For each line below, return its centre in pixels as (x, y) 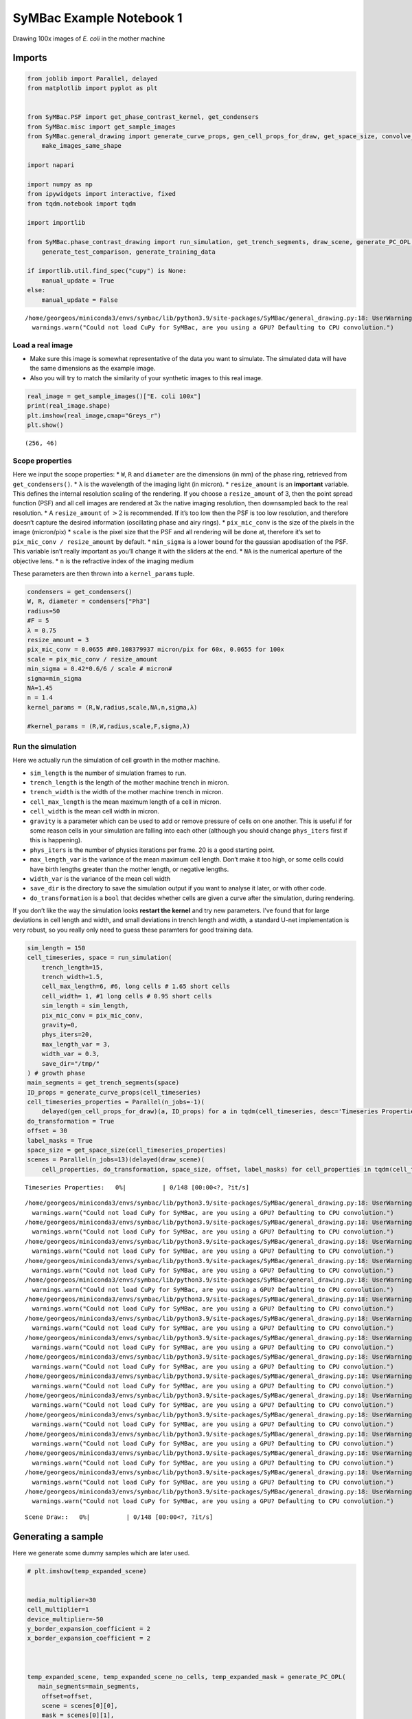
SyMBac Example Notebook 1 (98, 18)
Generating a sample (58, 1536)
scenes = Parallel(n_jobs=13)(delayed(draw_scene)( (116, 1160)
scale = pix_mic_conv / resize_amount (92, 659)
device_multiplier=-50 (65, 1619)
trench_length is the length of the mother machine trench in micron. (129, 782)
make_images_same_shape (81, 146)
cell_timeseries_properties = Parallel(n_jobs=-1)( (116, 1102)
